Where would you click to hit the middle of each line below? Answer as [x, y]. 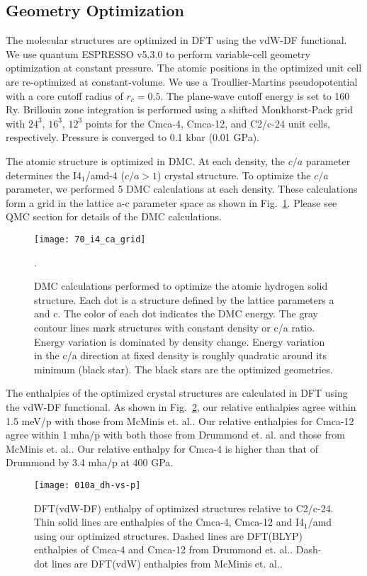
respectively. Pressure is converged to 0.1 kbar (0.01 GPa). [132, 137]
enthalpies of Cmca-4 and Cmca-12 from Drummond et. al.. [164, 549]
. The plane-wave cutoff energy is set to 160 [255, 95]
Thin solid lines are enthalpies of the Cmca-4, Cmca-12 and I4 [169, 522]
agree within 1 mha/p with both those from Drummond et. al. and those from [175, 435]
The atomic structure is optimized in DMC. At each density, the [146, 160]
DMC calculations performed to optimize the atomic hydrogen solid [181, 286]
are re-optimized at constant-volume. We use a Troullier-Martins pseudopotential [182, 81]
